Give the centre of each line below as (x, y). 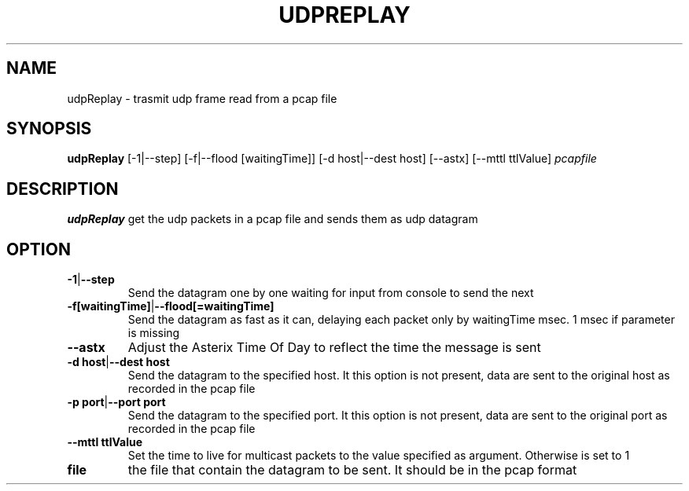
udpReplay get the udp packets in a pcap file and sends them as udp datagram (273, 219)
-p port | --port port (116, 402)
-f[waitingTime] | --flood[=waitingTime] (171, 306)
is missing (154, 333)
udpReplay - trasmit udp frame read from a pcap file (202, 98)
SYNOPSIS (49, 129)
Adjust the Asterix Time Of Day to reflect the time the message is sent (334, 348)
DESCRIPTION (63, 189)
